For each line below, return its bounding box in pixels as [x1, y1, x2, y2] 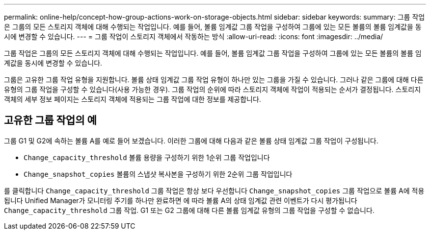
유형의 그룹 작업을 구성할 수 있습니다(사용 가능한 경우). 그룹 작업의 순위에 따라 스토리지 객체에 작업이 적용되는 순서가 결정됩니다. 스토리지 [4, 85, 421, 94]
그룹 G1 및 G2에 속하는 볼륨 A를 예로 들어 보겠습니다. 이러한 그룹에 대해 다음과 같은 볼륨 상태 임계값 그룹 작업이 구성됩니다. [4, 136, 378, 145]
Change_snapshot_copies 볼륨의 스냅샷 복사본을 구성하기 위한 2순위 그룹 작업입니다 [24, 169, 293, 178]
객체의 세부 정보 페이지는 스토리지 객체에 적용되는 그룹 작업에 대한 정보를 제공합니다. [4, 95, 261, 103]
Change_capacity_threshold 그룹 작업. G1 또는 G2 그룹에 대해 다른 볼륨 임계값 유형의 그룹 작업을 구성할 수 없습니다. [4, 206, 375, 214]
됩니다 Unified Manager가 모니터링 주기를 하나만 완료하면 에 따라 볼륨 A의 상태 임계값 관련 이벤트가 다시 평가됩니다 [4, 196, 357, 205]
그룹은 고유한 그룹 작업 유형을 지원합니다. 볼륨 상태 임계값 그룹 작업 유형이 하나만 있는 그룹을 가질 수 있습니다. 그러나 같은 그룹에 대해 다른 [4, 75, 424, 84]
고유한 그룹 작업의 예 [4, 114, 97, 127]
